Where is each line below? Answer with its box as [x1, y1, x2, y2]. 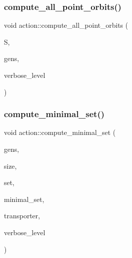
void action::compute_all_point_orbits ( [4, 20, 128, 30]
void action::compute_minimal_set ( [4, 127, 116, 137]
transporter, [4, 210, 40, 221]
